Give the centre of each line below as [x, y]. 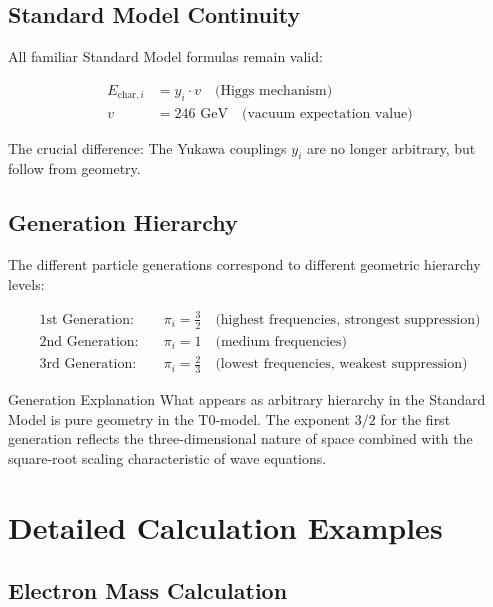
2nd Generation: [89, 341]
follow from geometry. [74, 168]
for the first [415, 418]
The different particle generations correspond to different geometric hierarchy [244, 264]
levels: [26, 283]
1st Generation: [86, 319]
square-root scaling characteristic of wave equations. [167, 458]
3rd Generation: [88, 364]
